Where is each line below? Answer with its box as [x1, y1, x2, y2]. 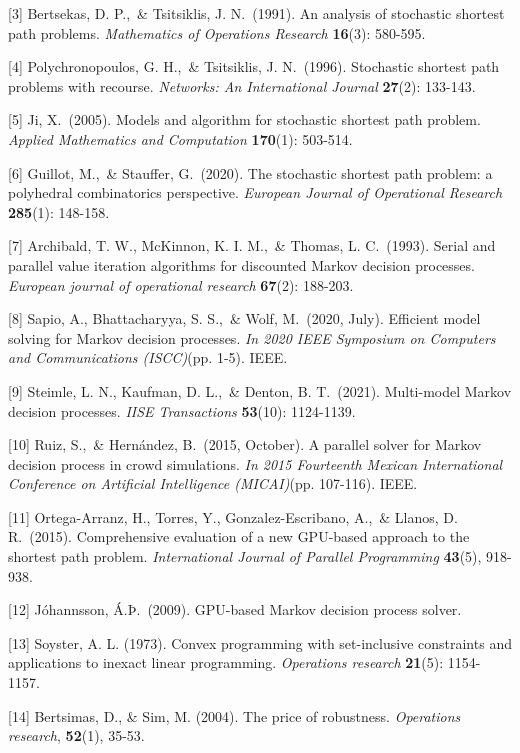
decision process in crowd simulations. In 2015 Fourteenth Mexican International [8, 453, 503, 474]
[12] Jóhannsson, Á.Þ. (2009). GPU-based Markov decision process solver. [8, 599, 462, 620]
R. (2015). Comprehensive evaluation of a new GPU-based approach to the [8, 526, 470, 547]
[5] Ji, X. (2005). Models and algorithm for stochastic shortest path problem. [8, 109, 481, 130]
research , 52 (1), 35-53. [8, 725, 145, 746]
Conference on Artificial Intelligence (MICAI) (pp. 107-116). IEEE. [8, 473, 418, 494]
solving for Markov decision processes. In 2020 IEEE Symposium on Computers [8, 327, 496, 348]
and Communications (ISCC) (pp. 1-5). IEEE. [8, 347, 288, 368]
